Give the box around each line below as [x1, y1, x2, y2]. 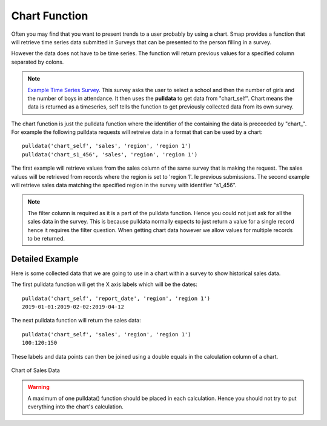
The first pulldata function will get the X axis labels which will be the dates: [11, 281, 198, 288]
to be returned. [27, 235, 65, 242]
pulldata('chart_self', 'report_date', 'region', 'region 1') [22, 295, 211, 302]
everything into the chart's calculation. [27, 403, 124, 410]
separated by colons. [11, 58, 64, 65]
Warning [27, 384, 50, 391]
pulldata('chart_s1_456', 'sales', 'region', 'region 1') [22, 151, 198, 158]
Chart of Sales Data [11, 367, 61, 374]
